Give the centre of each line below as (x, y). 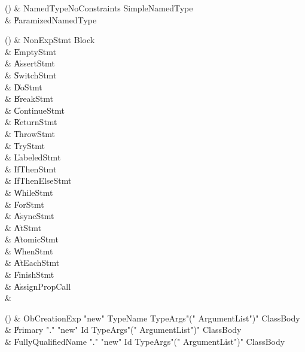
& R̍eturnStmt (31, 122)
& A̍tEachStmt (32, 263)
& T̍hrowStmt (30, 133)
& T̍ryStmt (25, 145)
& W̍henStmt (29, 251)
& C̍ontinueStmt (35, 110)
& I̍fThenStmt (31, 169)
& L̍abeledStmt (33, 157)
